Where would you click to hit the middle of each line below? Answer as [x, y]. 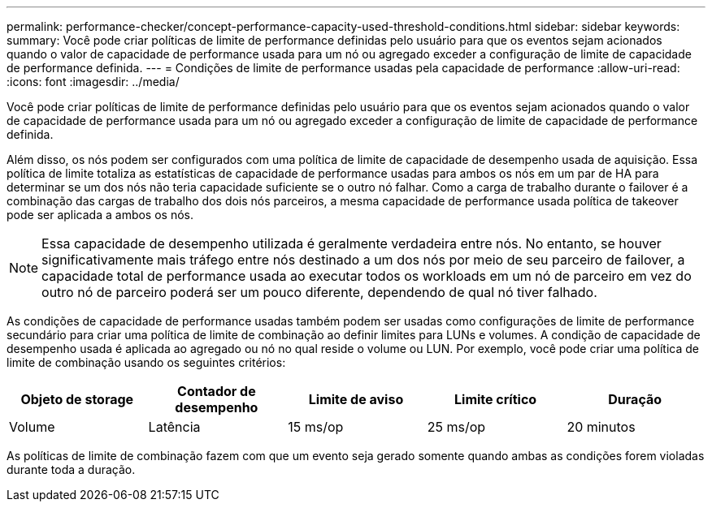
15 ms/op [316, 427]
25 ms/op [456, 427]
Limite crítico [496, 399]
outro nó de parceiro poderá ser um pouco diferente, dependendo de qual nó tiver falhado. [319, 292]
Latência [174, 427]
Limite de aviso [356, 399]
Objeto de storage [77, 399]
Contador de [217, 391]
